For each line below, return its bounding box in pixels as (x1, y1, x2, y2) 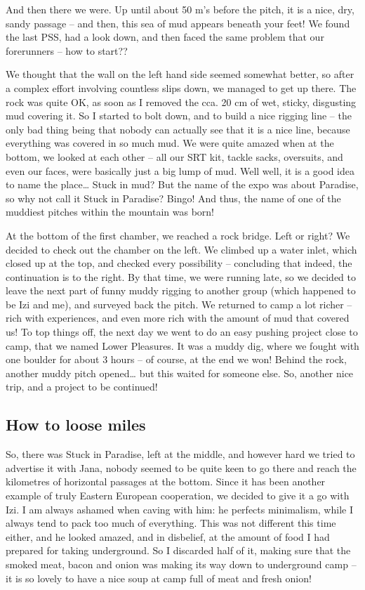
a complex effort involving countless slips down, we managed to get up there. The (6, 80, 357, 95)
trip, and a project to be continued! (6, 379, 158, 394)
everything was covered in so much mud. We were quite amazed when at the (6, 136, 334, 150)
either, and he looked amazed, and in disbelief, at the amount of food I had (6, 529, 330, 544)
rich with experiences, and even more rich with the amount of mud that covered (6, 310, 350, 325)
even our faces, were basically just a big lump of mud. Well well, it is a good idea (6, 163, 354, 178)
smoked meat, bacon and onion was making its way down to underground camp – (6, 556, 357, 571)
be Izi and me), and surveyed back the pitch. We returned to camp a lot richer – (6, 296, 352, 311)
